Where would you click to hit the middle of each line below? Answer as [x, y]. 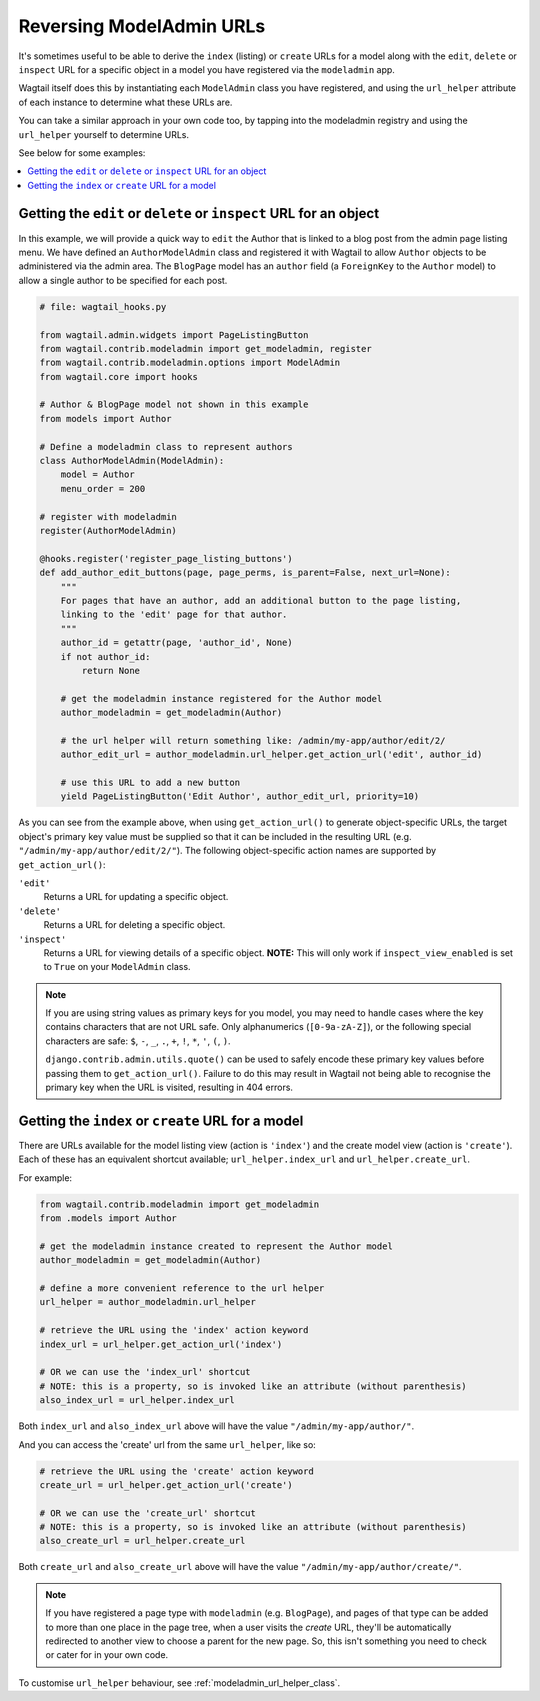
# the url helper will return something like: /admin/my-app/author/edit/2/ [253, 740]
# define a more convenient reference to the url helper [182, 1288]
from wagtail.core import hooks [119, 376]
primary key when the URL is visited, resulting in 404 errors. [169, 1087]
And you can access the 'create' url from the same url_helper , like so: [167, 1444]
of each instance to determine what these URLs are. [125, 102]
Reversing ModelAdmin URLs [142, 26]
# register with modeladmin [108, 516]
